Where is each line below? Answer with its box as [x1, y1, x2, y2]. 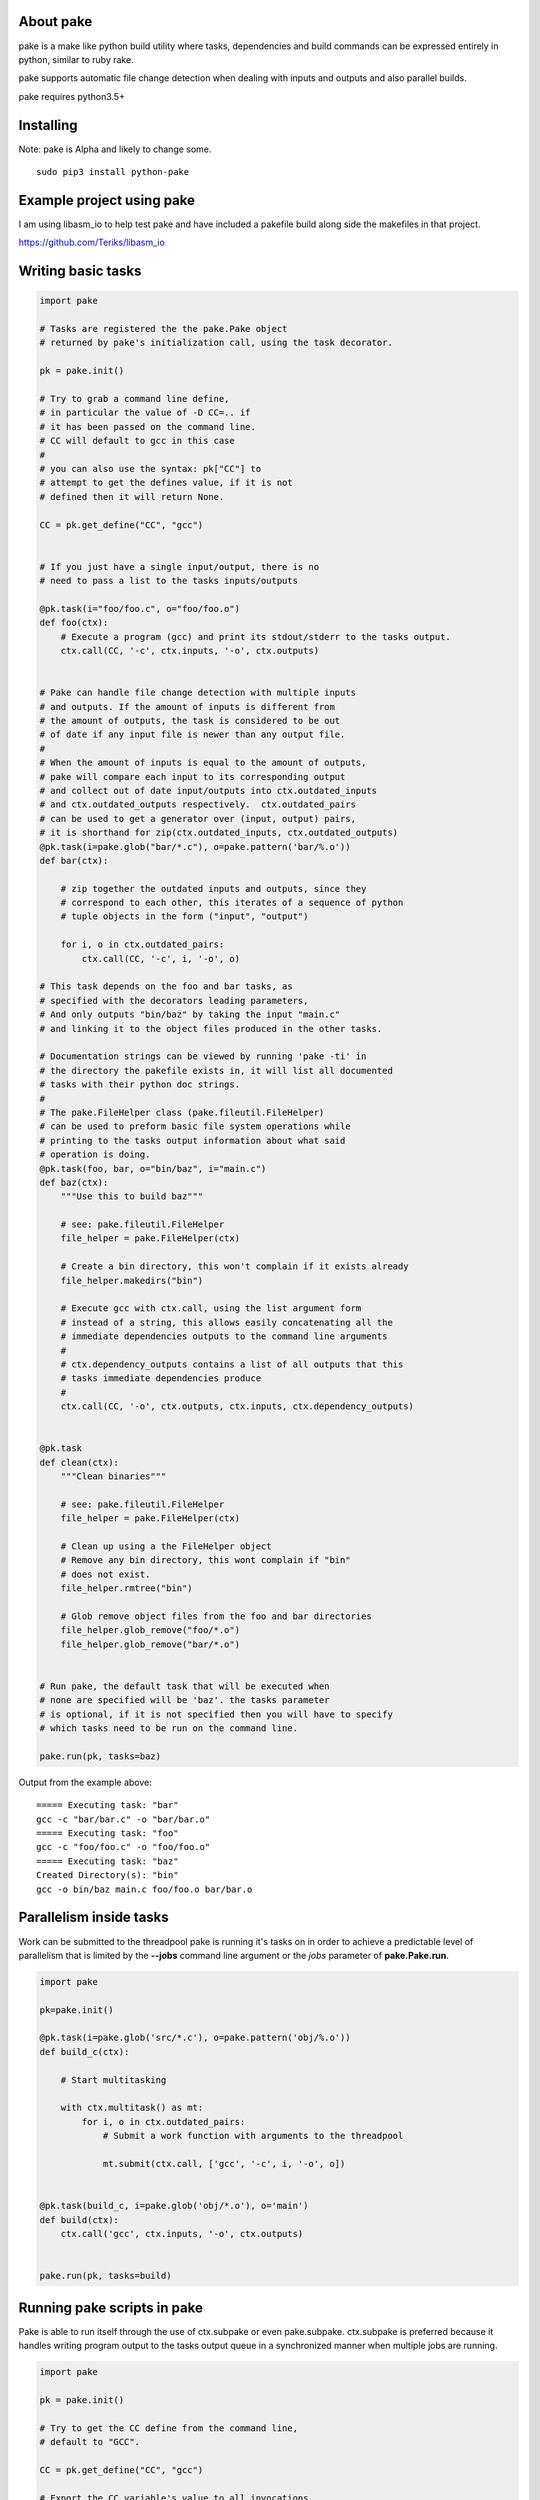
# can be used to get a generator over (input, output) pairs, [39, 813, 357, 824]
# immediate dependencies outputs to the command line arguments [60, 1331, 388, 1342]
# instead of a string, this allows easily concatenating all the [60, 1316, 394, 1328]
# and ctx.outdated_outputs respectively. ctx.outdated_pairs [39, 799, 357, 810]
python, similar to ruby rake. [18, 53, 134, 65]
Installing [18, 116, 79, 134]
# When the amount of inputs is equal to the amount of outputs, [39, 757, 367, 769]
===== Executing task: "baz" [36, 1855, 179, 1867]
